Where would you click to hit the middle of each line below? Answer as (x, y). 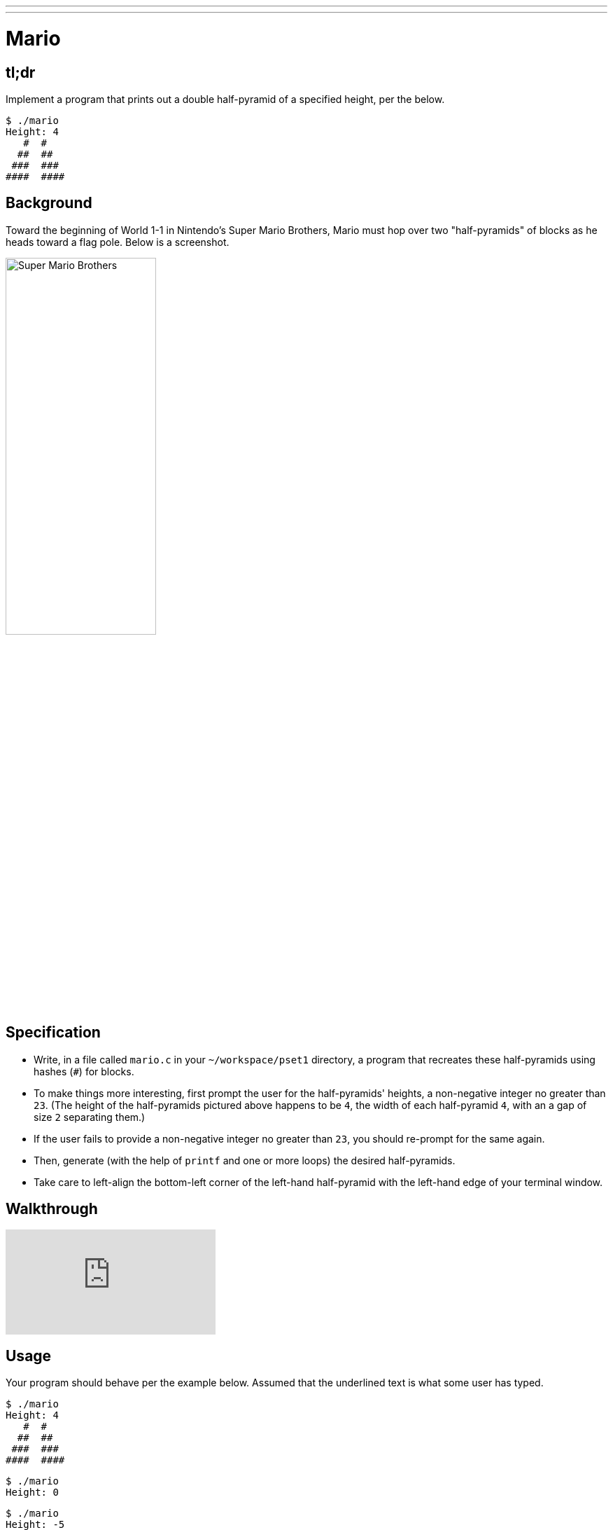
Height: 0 (32, 1493)
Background (49, 203)
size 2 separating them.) (90, 1117)
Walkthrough (52, 1209)
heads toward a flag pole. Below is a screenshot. (118, 242)
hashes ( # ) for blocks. (84, 1071)
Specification (53, 1033)
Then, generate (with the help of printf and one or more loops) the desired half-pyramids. (245, 1160)
